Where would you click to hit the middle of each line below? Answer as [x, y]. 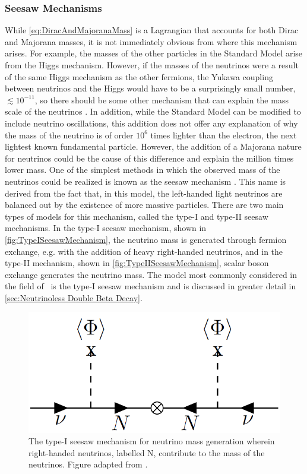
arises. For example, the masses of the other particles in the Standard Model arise [154, 53]
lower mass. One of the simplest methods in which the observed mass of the [143, 170]
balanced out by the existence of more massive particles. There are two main [144, 205]
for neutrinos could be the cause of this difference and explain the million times [149, 158]
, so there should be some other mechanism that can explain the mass [162, 99]
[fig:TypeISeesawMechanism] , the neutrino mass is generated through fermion [146, 239]
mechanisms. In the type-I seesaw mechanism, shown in [106, 228]
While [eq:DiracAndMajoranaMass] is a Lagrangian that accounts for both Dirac [152, 30]
